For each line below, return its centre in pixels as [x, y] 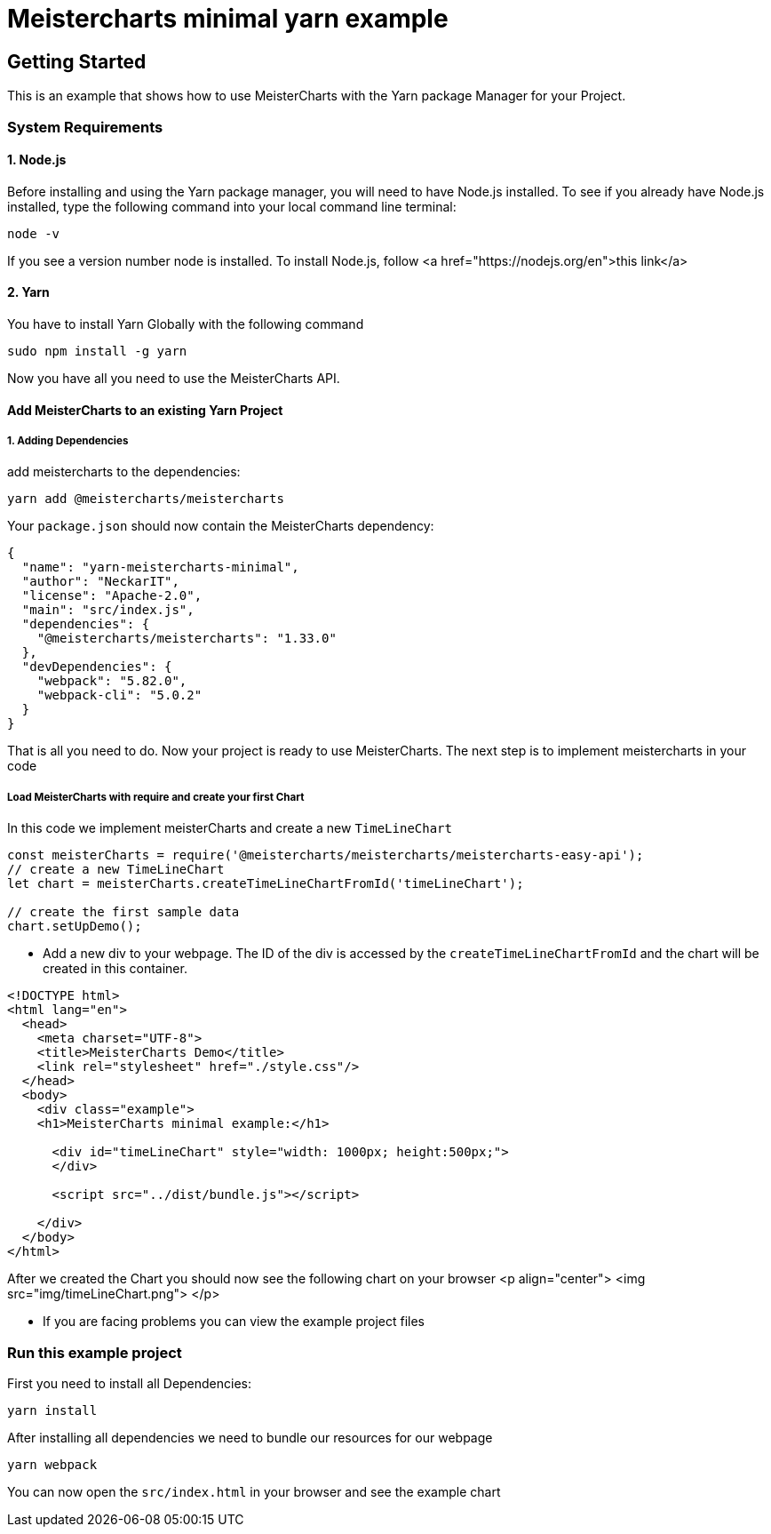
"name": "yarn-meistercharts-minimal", [160, 567]
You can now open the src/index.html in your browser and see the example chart [254, 1491]
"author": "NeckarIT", [100, 582]
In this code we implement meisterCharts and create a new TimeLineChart [230, 828]
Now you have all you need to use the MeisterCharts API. [174, 378]
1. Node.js [37, 160]
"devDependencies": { [97, 667]
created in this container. [115, 969]
